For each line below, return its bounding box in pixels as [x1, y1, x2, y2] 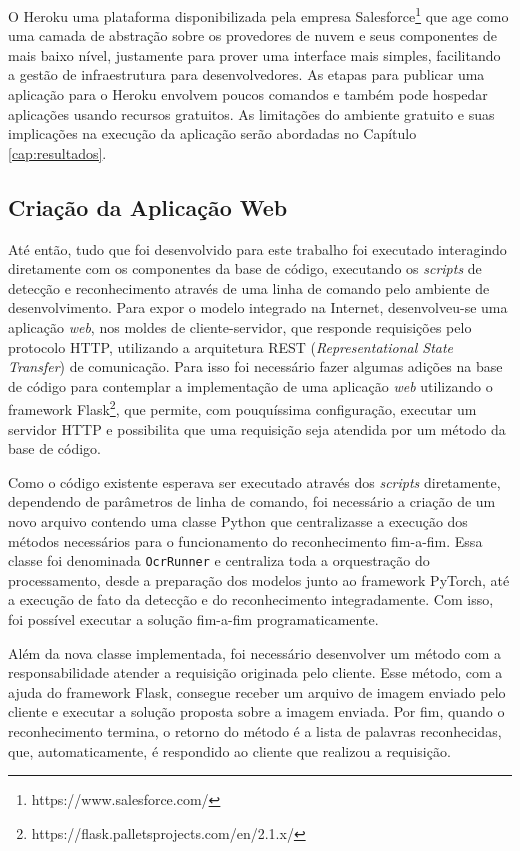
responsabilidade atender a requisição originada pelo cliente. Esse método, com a [8, 662, 503, 683]
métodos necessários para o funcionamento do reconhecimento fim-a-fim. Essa [8, 530, 483, 551]
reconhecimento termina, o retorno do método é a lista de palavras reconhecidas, [8, 720, 502, 741]
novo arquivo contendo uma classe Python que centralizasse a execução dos [8, 510, 468, 531]
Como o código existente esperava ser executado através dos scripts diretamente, [8, 471, 501, 492]
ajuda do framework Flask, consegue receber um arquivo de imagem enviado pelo [8, 681, 506, 702]
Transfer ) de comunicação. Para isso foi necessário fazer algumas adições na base [8, 356, 503, 377]
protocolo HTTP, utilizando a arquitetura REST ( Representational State [8, 336, 454, 357]
